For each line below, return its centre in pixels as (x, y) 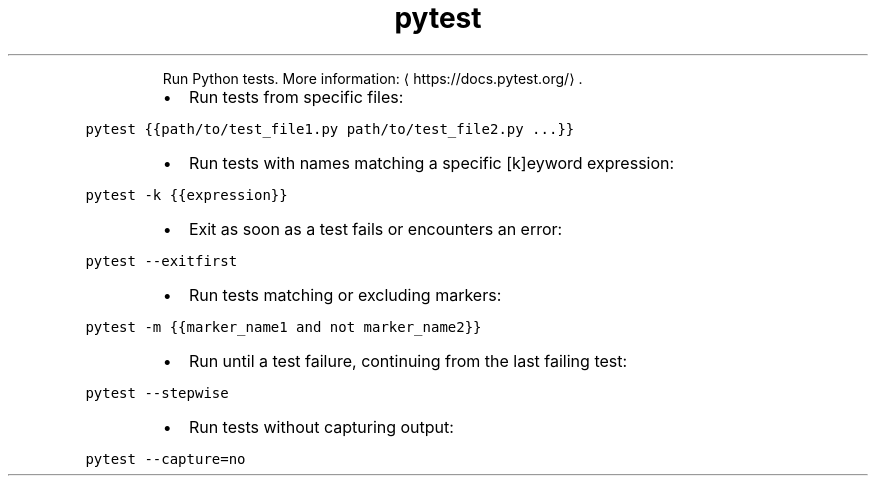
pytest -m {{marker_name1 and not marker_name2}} (283, 326)
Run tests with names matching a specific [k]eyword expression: (431, 162)
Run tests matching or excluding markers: (345, 294)
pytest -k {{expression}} (186, 194)
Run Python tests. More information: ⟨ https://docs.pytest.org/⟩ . (372, 78)
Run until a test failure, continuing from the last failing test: (408, 360)
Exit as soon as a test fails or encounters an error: (375, 228)
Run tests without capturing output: (321, 426)
